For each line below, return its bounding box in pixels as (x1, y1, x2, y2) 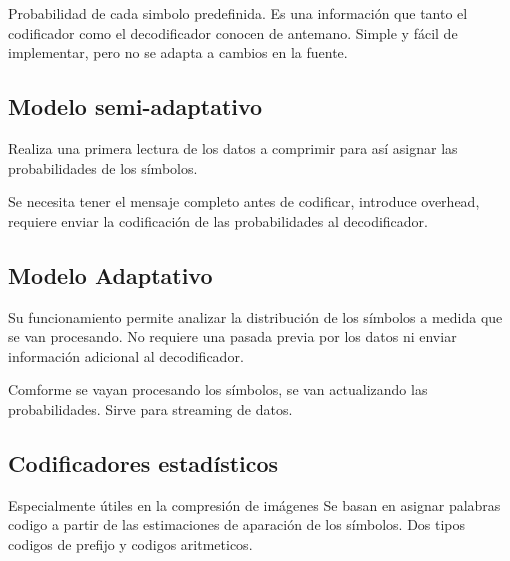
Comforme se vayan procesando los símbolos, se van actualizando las (8, 379, 428, 400)
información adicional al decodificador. (8, 345, 244, 366)
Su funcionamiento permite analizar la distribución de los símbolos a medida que (8, 306, 503, 327)
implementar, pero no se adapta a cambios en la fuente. (8, 42, 348, 63)
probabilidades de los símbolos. (8, 157, 198, 178)
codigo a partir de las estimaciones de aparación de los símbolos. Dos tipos (8, 514, 466, 535)
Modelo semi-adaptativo (8, 91, 263, 122)
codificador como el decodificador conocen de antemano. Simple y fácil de (8, 22, 458, 43)
